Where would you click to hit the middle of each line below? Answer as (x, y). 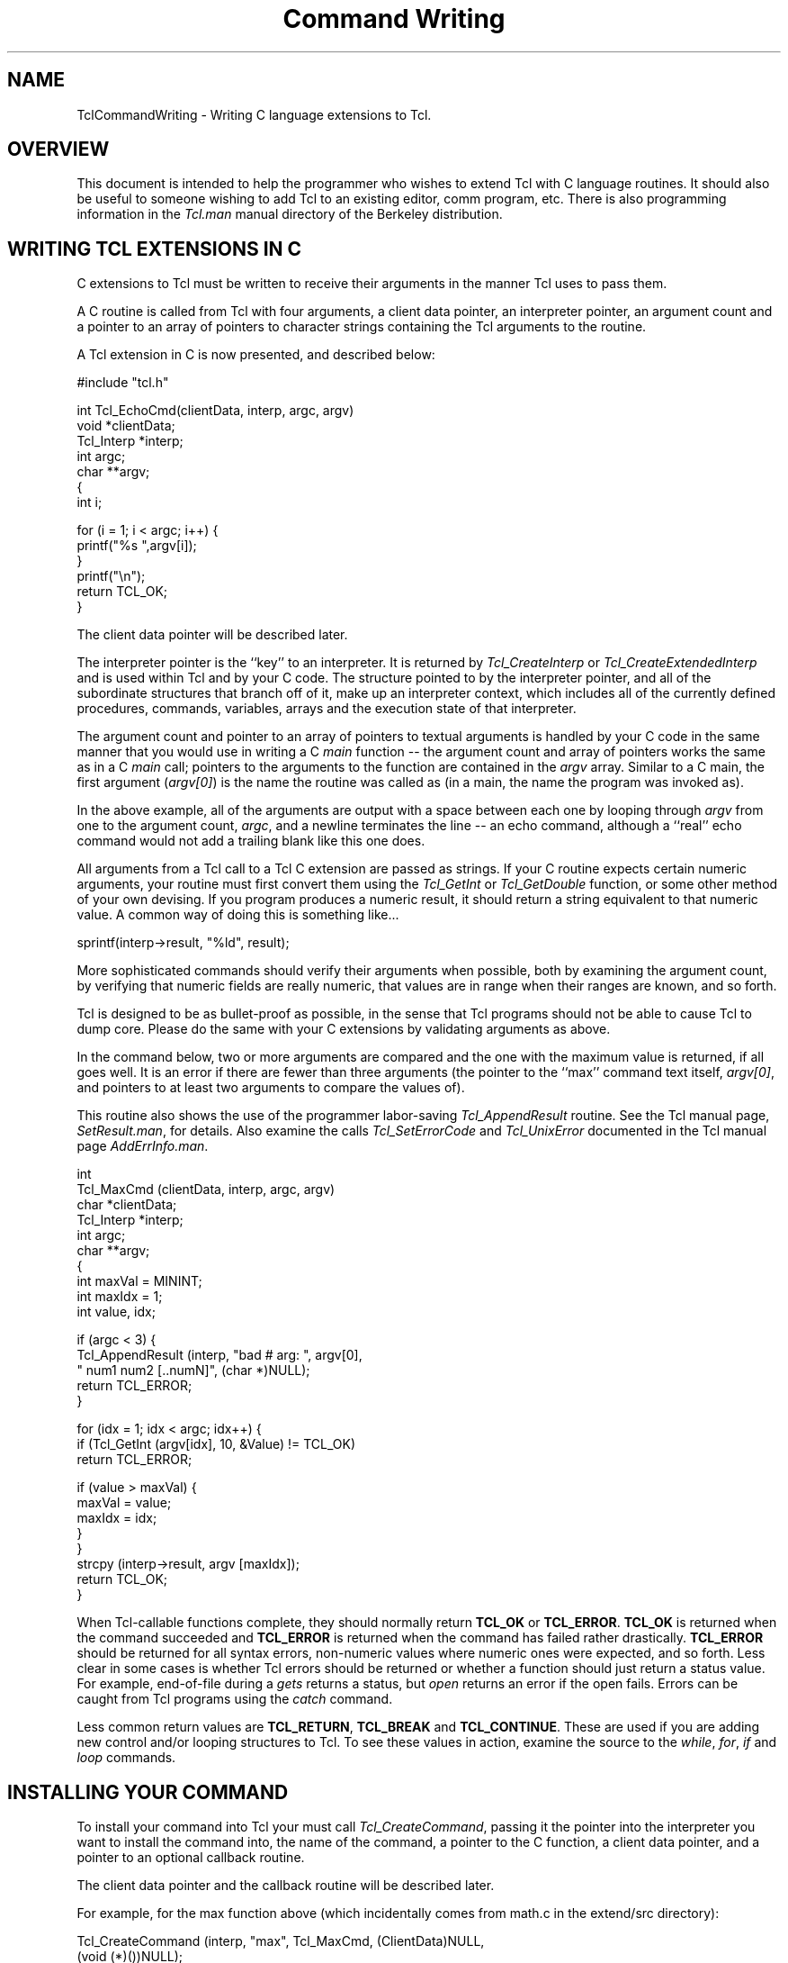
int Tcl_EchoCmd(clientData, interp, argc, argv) (215, 411)
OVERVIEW (58, 149)
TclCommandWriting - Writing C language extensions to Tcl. (254, 114)
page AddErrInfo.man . (143, 1146)
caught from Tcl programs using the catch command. (235, 1699)
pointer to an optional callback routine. (191, 1858)
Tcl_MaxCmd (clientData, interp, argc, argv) (206, 1190)
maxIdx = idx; (117, 1518)
